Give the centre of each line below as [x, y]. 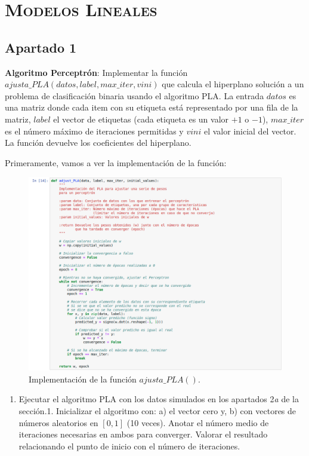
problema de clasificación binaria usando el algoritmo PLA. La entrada [135, 95]
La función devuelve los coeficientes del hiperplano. [98, 143]
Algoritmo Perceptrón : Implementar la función [96, 72]
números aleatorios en [58, 422]
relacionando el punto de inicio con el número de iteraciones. [129, 446]
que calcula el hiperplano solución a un [233, 84]
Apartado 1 [41, 47]
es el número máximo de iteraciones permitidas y [94, 131]
